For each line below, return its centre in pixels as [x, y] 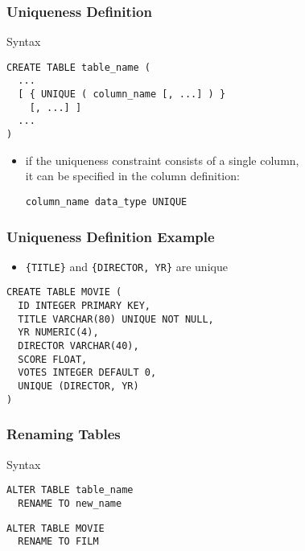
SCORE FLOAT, [53, 359]
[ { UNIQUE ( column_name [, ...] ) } [122, 95]
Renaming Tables [64, 434]
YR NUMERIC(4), [58, 333]
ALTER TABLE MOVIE [56, 528]
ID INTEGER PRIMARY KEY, [84, 306]
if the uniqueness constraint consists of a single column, [162, 160]
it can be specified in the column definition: [132, 176]
